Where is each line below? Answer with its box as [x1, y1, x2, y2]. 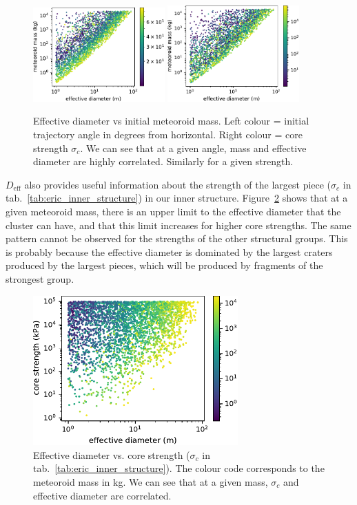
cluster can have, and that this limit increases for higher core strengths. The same [6, 217, 351, 232]
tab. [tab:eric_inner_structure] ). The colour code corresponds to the [33, 461, 325, 475]
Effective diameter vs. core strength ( [33, 447, 190, 462]
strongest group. [6, 271, 74, 286]
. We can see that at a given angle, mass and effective [80, 140, 307, 155]
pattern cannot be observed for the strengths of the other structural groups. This [6, 231, 348, 246]
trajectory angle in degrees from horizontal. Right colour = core [33, 127, 303, 142]
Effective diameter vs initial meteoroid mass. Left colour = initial [33, 114, 309, 128]
